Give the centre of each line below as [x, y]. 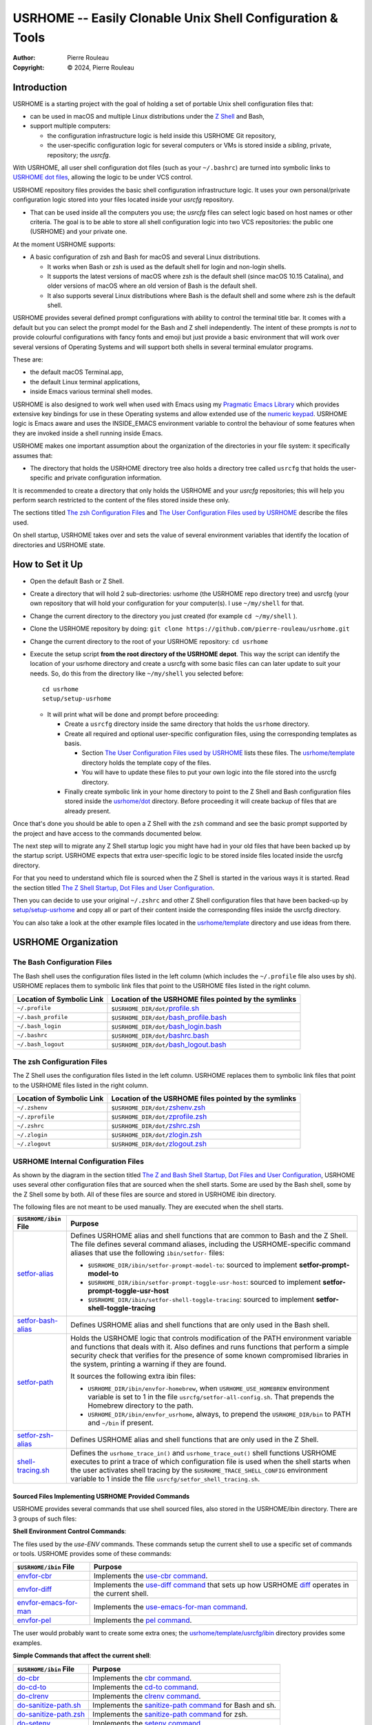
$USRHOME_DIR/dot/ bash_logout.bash [169, 1044]
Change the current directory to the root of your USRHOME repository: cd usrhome [149, 641]
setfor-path [35, 1382]
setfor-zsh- [35, 1435]
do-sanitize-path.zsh [51, 1714]
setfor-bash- [38, 1321]
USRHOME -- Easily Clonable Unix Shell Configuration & [176, 18]
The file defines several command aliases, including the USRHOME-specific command [210, 1244]
